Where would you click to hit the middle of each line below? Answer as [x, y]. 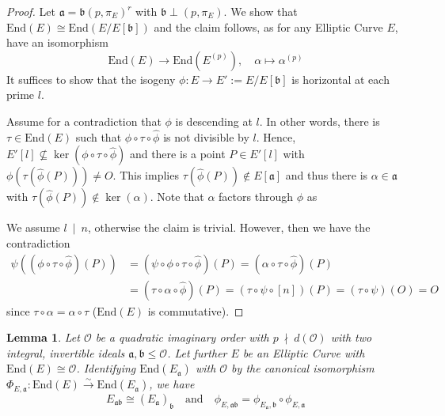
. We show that [261, 11]
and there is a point [177, 154]
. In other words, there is [319, 121]
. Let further [197, 352]
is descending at [214, 121]
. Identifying [106, 368]
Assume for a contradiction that [84, 121]
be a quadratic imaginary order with [182, 337]
